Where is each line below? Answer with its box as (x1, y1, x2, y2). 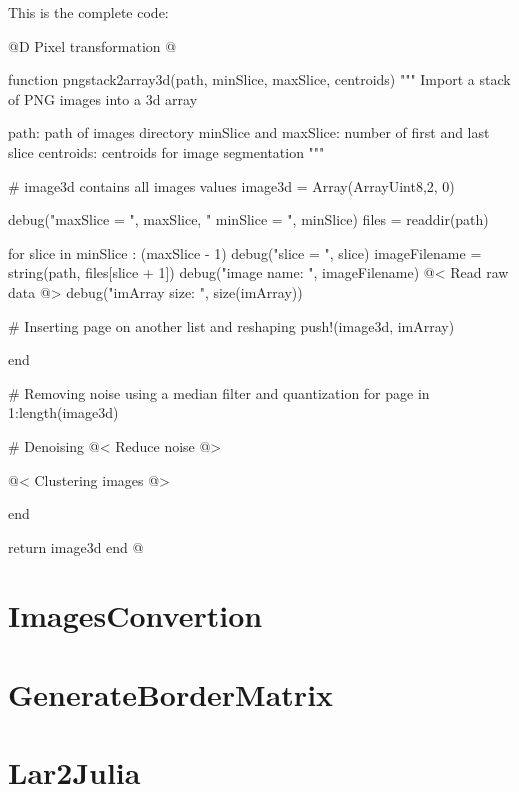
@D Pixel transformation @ (8, 35, 177, 56)
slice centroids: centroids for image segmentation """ (8, 141, 325, 162)
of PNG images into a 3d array (8, 88, 198, 109)
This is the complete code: (8, 2, 169, 22)
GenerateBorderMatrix (8, 673, 334, 714)
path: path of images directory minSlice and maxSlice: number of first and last (8, 122, 490, 143)
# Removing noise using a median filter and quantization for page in (8, 382, 430, 403)
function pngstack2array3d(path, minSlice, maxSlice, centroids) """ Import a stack (8, 69, 511, 90)
